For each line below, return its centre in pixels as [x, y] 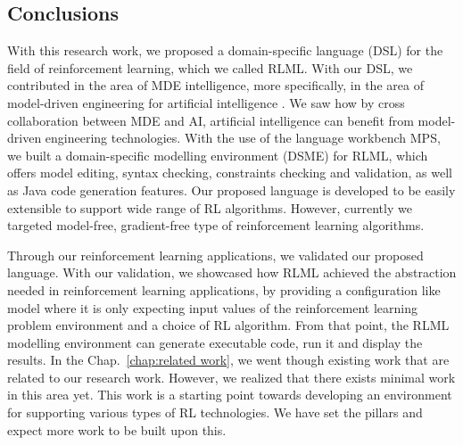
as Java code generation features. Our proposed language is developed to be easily [231, 190]
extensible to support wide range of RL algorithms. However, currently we [210, 207]
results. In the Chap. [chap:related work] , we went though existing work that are [228, 360]
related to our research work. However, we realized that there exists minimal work [231, 377]
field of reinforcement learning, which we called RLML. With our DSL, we [210, 67]
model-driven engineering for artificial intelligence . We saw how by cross [206, 102]
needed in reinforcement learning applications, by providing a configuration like [224, 289]
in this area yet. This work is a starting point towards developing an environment [230, 395]
